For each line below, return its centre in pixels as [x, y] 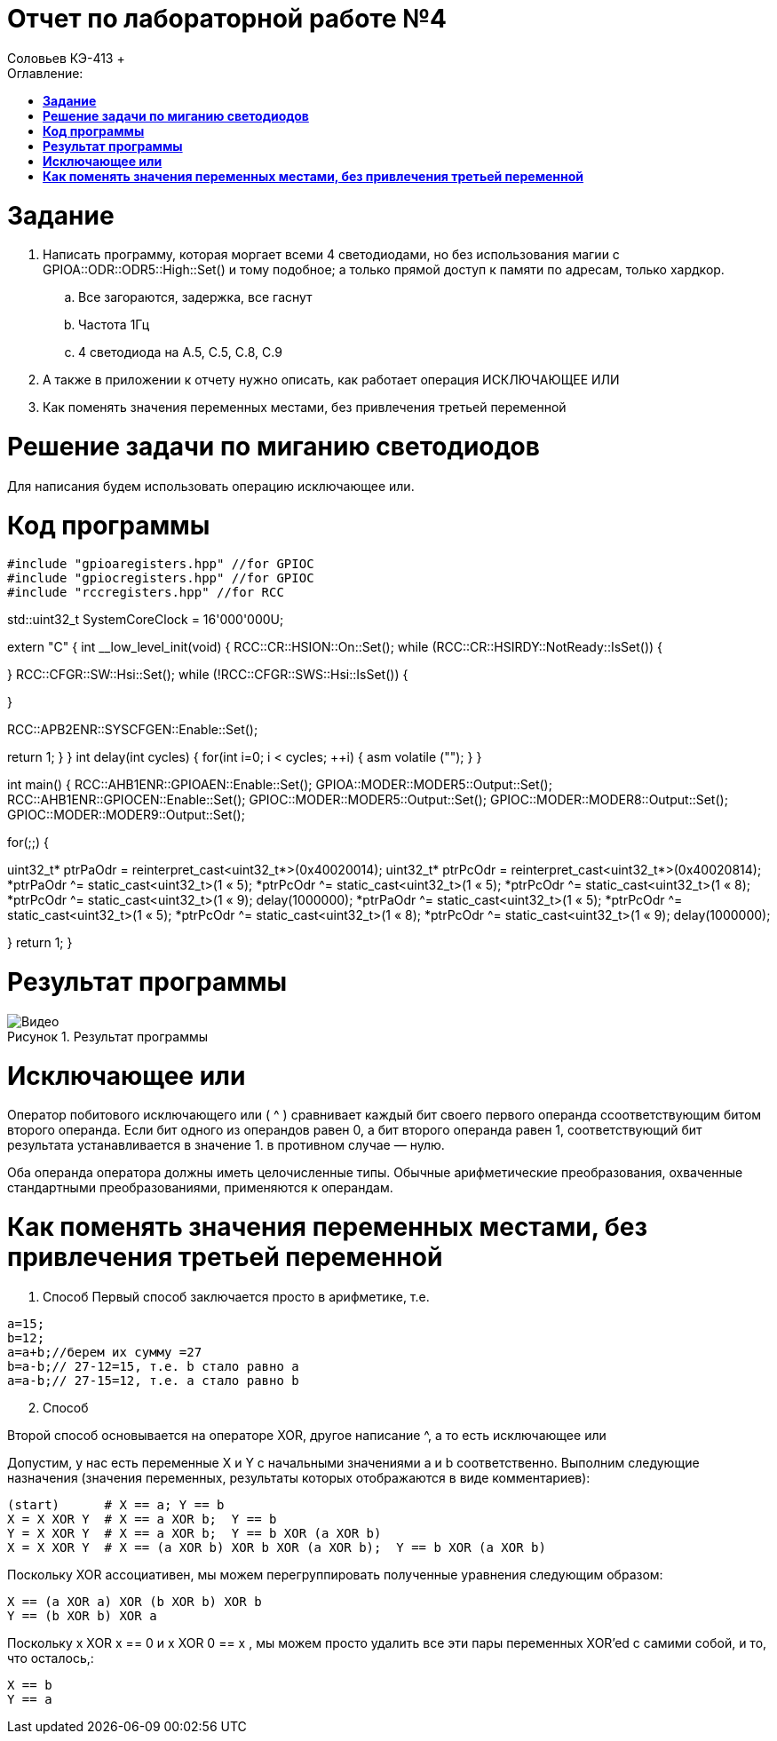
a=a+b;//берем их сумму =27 [105, 1352]
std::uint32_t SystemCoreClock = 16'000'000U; [146, 620]
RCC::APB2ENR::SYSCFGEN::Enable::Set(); [133, 730]
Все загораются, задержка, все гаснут [195, 297]
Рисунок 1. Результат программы [108, 1036]
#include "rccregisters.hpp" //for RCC [146, 593]
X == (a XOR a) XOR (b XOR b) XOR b [135, 1601]
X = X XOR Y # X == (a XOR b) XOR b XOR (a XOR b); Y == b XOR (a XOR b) [277, 1547]
